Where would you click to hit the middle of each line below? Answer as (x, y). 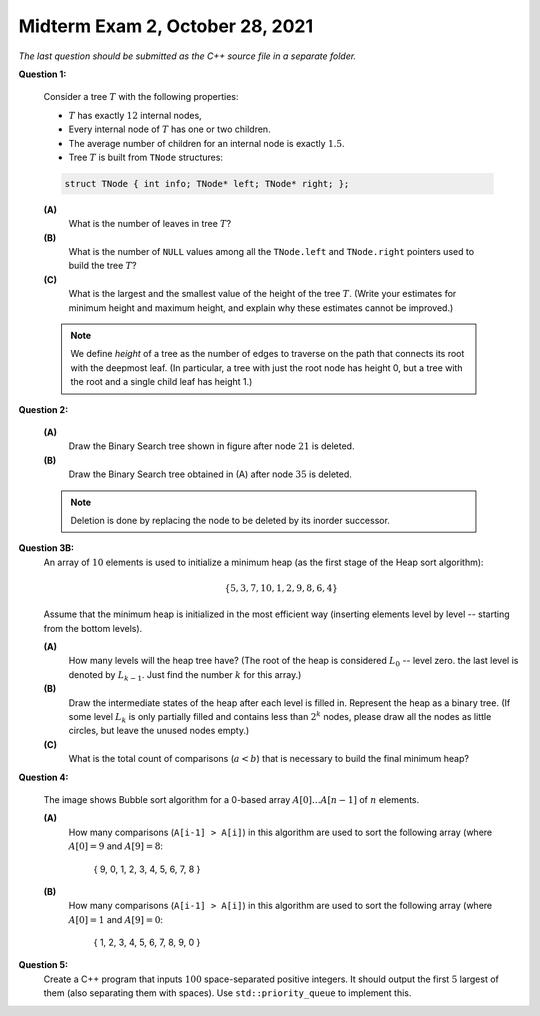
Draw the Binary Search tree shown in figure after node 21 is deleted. (211, 446)
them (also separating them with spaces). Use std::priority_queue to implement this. (227, 993)
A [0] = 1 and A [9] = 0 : (116, 919)
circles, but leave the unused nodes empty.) (159, 731)
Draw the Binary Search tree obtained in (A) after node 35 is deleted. (210, 474)
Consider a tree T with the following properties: (141, 97)
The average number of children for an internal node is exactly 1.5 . (206, 143)
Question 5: (43, 965)
